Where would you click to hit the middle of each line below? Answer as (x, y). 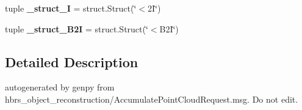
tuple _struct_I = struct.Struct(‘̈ (71, 8)
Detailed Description (72, 61)
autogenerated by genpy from (60, 87)
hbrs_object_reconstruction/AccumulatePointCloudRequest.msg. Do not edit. (152, 99)
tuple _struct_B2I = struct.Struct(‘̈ (77, 28)
